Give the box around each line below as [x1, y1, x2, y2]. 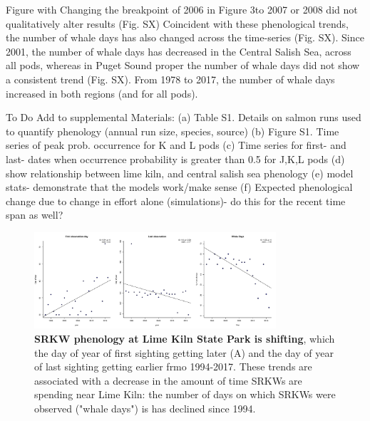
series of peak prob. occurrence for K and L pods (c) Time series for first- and [6, 137, 346, 152]
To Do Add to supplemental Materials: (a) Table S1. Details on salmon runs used [6, 110, 361, 125]
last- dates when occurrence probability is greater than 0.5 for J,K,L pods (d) [6, 151, 345, 166]
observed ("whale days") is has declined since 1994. [34, 400, 256, 415]
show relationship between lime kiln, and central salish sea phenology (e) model [6, 165, 354, 180]
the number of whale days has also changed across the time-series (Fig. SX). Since [6, 30, 364, 45]
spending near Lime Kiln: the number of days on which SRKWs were [34, 387, 336, 402]
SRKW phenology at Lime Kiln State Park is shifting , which [34, 331, 335, 345]
